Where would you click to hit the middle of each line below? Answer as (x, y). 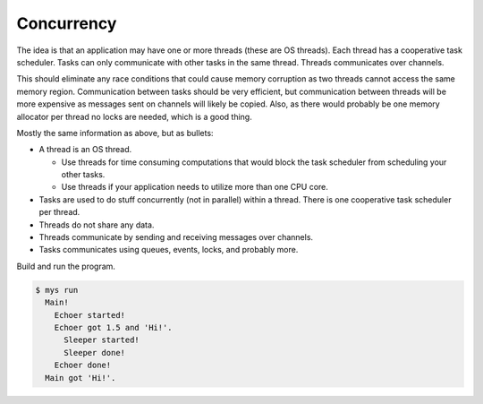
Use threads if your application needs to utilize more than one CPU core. (195, 187)
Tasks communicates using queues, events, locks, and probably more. (169, 250)
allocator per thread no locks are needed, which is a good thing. (134, 116)
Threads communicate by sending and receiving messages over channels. (176, 237)
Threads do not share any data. (97, 225)
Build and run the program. (66, 266)
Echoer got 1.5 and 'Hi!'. (114, 327)
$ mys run (57, 290)
